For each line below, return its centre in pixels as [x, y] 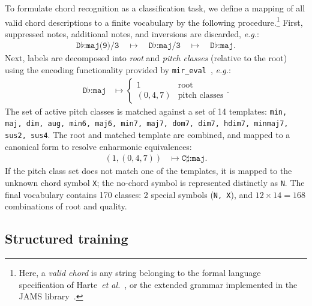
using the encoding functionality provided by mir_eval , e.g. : [118, 70]
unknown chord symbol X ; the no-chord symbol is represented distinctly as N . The [155, 182]
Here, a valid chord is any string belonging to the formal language [140, 273]
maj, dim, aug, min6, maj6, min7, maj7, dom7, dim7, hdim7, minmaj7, [147, 124]
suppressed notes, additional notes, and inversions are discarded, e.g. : [132, 33]
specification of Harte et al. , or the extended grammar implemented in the [158, 284]
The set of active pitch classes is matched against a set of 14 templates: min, [146, 111]
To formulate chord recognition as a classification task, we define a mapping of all [155, 8]
